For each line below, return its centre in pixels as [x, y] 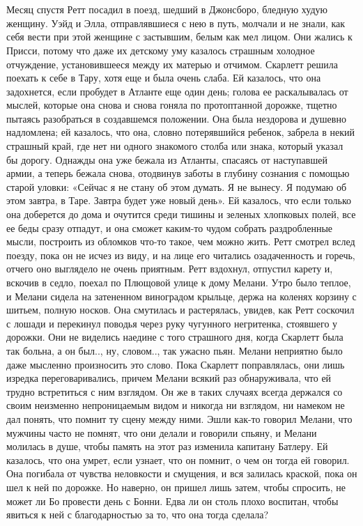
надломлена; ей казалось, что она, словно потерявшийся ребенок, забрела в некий [180, 132]
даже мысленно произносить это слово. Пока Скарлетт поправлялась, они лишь [176, 364]
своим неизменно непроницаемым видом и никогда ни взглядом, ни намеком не [176, 405]
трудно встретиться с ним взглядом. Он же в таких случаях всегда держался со [175, 391]
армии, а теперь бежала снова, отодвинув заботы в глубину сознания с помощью [178, 173]
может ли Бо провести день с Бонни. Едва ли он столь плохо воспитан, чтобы [172, 501]
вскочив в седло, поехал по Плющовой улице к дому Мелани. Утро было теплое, [179, 282]
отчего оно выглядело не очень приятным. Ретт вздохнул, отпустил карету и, [170, 269]
